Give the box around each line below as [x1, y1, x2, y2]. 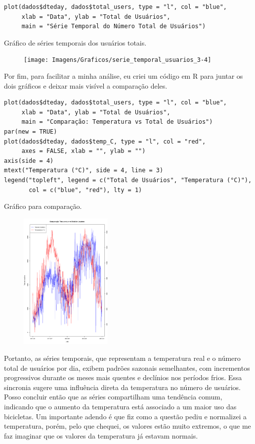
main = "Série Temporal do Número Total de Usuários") [21, 23, 206, 30]
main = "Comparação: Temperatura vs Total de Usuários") [21, 118, 213, 126]
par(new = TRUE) [4, 128, 57, 135]
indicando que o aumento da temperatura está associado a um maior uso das [4, 401, 237, 411]
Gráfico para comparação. [4, 201, 82, 211]
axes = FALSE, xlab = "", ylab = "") [21, 148, 146, 155]
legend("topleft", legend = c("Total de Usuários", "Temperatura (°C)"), [4, 176, 252, 184]
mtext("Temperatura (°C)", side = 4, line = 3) [4, 167, 164, 174]
